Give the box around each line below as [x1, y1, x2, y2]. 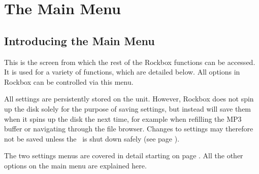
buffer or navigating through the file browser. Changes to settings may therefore [4, 123, 253, 134]
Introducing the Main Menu [4, 32, 155, 48]
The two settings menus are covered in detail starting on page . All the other [4, 150, 243, 161]
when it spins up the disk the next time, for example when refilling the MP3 [4, 113, 242, 124]
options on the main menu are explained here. [4, 160, 147, 170]
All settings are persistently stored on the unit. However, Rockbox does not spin [4, 93, 254, 104]
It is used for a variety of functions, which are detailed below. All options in [4, 66, 240, 77]
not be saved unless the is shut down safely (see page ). [4, 133, 180, 144]
